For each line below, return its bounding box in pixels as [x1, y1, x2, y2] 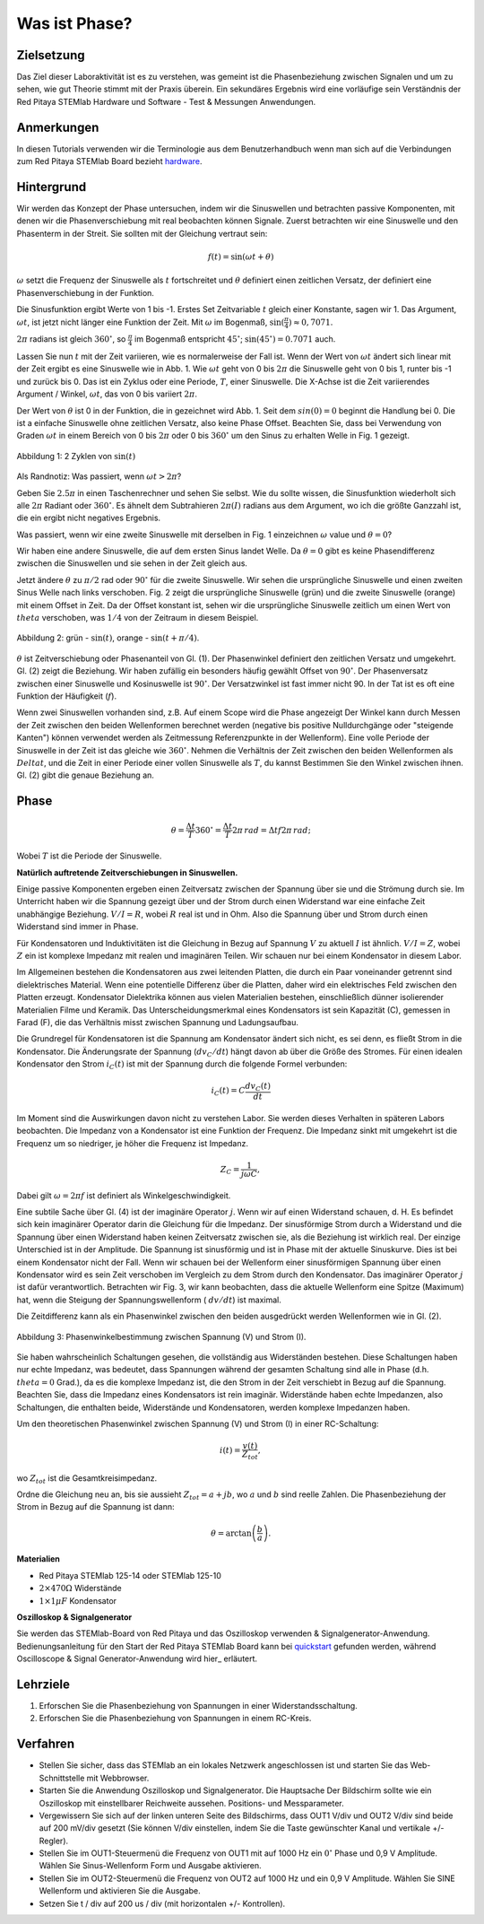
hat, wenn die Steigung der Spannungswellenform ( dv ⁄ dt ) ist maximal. [16, 1294, 281, 1305]
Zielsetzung [16, 48, 85, 63]
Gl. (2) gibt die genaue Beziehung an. [16, 770, 154, 780]
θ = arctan [211, 1528, 252, 1538]
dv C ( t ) [245, 1081, 271, 1093]
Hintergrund [16, 179, 87, 195]
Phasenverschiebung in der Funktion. [16, 287, 154, 298]
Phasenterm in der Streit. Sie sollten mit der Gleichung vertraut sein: [16, 228, 268, 239]
